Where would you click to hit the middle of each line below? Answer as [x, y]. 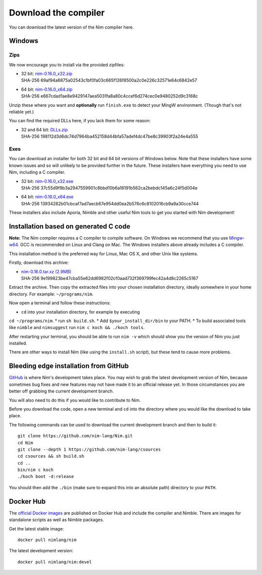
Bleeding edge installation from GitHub [69, 366]
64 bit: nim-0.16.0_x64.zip [47, 89]
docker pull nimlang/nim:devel [55, 562]
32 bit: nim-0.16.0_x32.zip [47, 74]
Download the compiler [57, 13]
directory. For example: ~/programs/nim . [51, 294]
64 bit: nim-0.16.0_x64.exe [47, 197]
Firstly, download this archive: [39, 263]
